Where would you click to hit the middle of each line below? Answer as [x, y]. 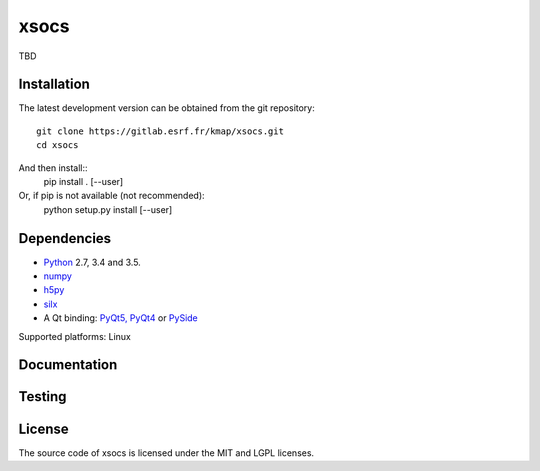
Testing [42, 396]
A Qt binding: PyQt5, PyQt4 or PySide [121, 318]
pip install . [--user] [83, 182]
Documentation [68, 365]
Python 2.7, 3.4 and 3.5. [92, 262]
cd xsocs [57, 145]
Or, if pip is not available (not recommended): [111, 196]
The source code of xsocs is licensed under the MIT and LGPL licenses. [166, 452]
